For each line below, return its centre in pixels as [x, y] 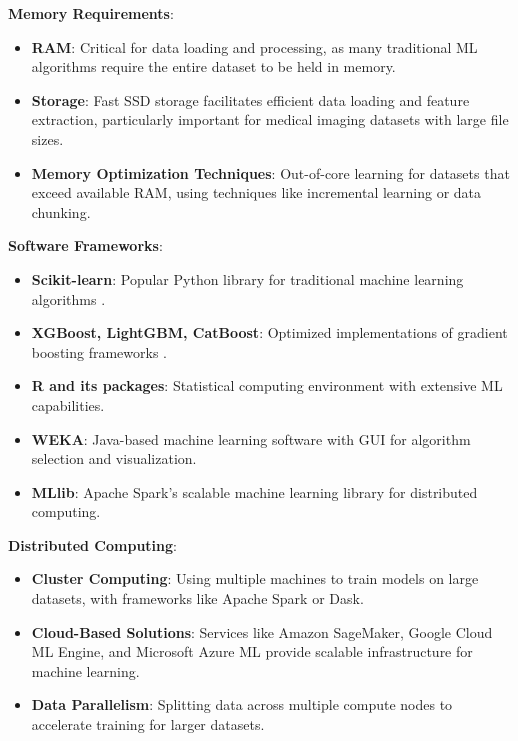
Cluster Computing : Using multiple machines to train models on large [255, 578]
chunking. [61, 211]
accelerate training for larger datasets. [148, 724]
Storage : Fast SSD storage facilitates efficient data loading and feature [250, 99]
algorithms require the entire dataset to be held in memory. [213, 66]
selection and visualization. [114, 458]
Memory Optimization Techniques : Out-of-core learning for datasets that [270, 172]
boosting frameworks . [99, 351]
